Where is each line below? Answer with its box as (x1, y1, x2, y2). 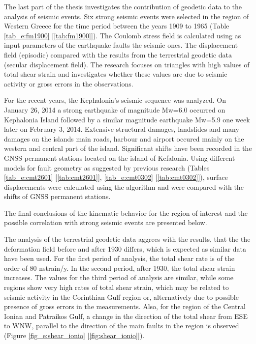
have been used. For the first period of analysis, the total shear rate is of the (4, 253, 234, 263)
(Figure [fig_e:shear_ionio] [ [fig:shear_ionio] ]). (4, 330, 145, 340)
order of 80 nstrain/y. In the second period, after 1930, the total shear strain (4, 262, 235, 273)
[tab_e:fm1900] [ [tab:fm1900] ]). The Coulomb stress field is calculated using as (4, 30, 241, 40)
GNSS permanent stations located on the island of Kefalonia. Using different (4, 152, 235, 163)
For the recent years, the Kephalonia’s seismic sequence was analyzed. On (4, 95, 226, 105)
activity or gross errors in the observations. (4, 78, 133, 88)
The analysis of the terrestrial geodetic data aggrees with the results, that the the (4, 234, 251, 244)
